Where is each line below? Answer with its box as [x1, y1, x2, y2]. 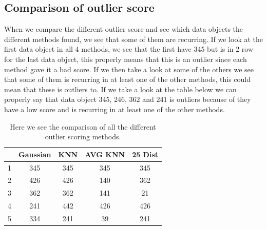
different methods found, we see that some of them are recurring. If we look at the [4, 33, 263, 44]
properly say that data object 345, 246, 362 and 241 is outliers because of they [4, 94, 251, 104]
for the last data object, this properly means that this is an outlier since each [4, 53, 247, 64]
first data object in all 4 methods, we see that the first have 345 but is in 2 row [4, 44, 254, 54]
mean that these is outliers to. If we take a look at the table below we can [4, 83, 237, 94]
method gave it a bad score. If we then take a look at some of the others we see [4, 64, 254, 74]
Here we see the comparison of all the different [10, 121, 156, 132]
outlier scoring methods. [45, 131, 121, 142]
